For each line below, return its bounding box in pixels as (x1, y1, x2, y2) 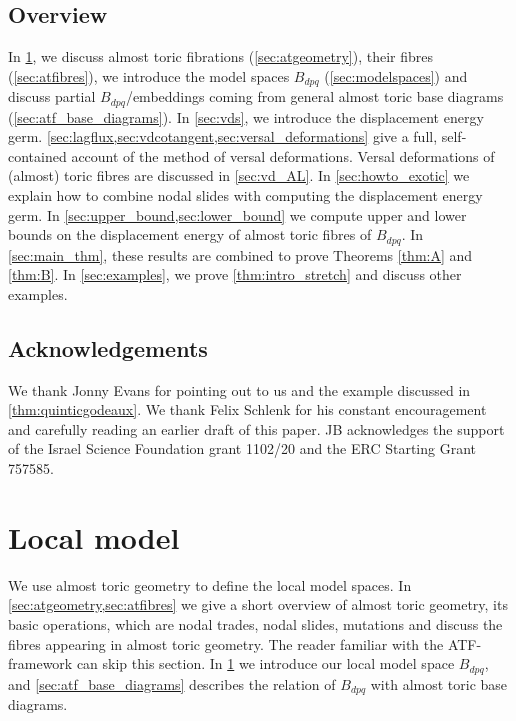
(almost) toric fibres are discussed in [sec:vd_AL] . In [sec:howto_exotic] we (8, 165, 470, 186)
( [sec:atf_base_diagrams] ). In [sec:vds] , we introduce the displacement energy (8, 106, 484, 127)
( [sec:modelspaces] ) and (324, 65, 468, 86)
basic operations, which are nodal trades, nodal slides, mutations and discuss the (8, 613, 503, 634)
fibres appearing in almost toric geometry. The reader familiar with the (8, 633, 444, 654)
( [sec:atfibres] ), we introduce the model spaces (8, 65, 290, 86)
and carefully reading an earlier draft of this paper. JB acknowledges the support (8, 418, 505, 439)
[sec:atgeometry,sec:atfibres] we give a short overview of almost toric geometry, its (8, 594, 508, 615)
